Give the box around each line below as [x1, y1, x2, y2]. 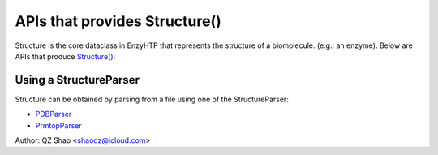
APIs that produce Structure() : [15, 51, 116, 61]
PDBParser [35, 110, 72, 119]
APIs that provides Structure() [15, 12, 222, 30]
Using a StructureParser [15, 73, 140, 87]
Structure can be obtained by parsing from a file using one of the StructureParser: [15, 94, 290, 104]
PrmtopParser [35, 120, 82, 130]
